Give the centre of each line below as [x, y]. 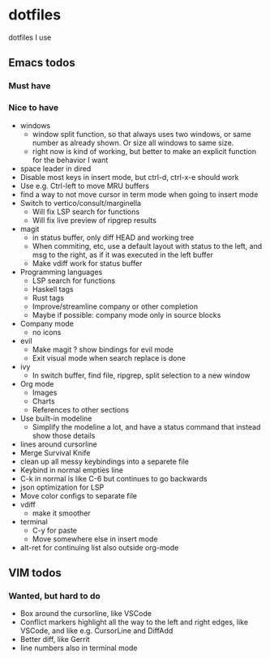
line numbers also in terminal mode [79, 648]
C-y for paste [55, 530]
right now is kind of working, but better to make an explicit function [144, 151]
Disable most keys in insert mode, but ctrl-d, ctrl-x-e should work [129, 177]
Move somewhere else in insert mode [95, 539]
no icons [47, 332]
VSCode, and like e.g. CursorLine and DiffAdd [96, 631]
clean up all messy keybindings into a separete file [104, 461]
